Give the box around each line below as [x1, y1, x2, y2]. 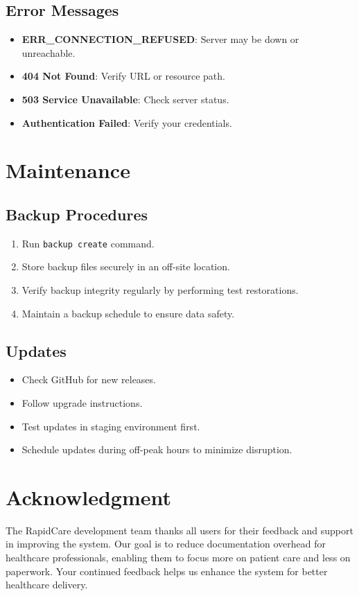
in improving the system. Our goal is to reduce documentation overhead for [6, 536, 326, 551]
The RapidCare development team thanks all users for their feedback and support [6, 523, 353, 537]
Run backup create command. [21, 236, 155, 250]
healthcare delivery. [6, 577, 88, 592]
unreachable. [21, 45, 76, 60]
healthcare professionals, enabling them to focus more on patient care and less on [6, 550, 351, 565]
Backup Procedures [6, 203, 148, 225]
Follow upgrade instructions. [21, 395, 143, 410]
